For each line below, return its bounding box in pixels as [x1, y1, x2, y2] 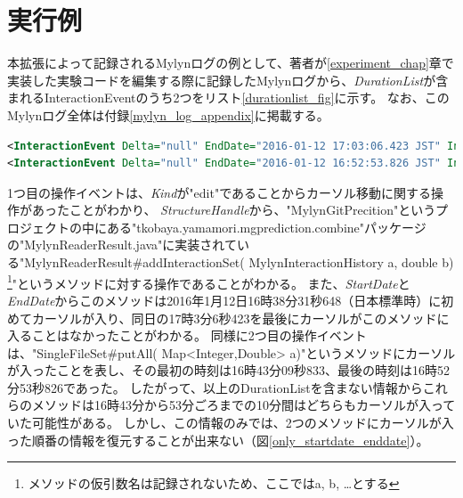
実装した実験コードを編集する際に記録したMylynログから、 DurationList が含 [7, 70, 449, 89]
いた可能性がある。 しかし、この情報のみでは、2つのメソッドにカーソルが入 [7, 413, 454, 432]
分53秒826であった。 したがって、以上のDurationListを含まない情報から [7, 378, 423, 396]
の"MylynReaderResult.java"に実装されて [7, 235, 237, 254]
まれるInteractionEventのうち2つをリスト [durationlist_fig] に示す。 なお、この [7, 88, 450, 107]
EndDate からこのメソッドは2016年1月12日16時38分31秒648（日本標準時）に [7, 290, 442, 309]
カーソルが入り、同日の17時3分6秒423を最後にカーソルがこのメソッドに [31, 308, 450, 327]
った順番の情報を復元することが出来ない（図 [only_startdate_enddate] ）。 [7, 430, 429, 449]
